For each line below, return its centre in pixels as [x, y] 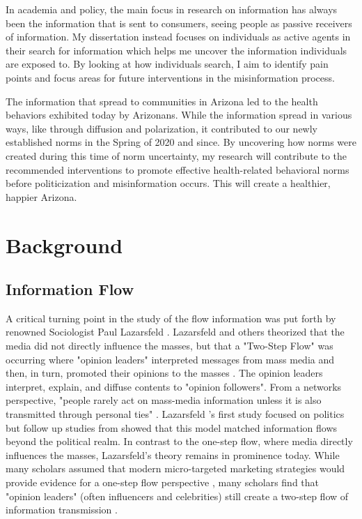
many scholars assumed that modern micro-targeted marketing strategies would [175, 468]
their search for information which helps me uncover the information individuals [176, 50]
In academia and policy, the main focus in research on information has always [172, 9]
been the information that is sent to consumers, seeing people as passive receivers [179, 23]
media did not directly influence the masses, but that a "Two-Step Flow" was [170, 346]
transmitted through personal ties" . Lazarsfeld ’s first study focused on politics [175, 414]
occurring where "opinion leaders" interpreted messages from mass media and [170, 359]
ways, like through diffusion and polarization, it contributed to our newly [162, 128]
